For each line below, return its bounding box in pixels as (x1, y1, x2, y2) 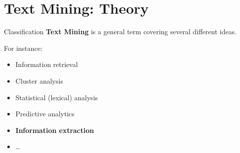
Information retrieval (15, 59, 78, 69)
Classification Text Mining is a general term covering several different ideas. (4, 26, 237, 37)
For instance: (4, 43, 43, 53)
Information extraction (15, 125, 94, 135)
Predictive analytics (15, 109, 75, 119)
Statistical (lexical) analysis (15, 92, 98, 102)
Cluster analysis (15, 75, 63, 86)
